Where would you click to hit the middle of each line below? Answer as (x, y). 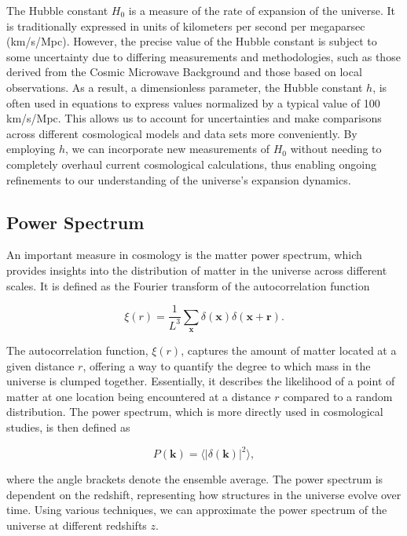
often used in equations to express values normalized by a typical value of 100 (193, 102)
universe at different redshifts (77, 525)
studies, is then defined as (68, 427)
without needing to (336, 149)
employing (31, 149)
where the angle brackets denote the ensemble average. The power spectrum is (195, 479)
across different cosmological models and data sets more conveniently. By (182, 133)
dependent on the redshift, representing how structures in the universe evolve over (204, 494)
